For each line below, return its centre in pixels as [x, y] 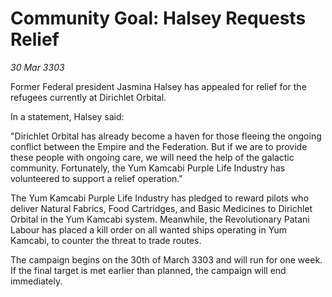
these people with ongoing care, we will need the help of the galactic [152, 157]
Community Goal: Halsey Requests [158, 18]
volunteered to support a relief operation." [96, 178]
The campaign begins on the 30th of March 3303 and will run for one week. [166, 259]
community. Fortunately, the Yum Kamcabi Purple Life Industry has [148, 168]
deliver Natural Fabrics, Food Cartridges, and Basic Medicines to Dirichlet [161, 208]
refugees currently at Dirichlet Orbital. [88, 97]
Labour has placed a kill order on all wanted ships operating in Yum [149, 229]
